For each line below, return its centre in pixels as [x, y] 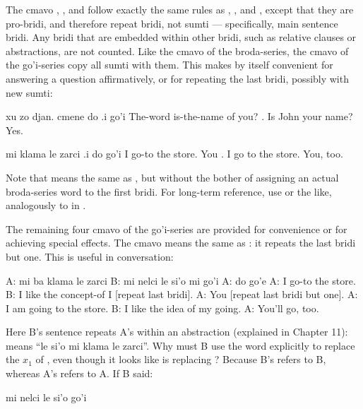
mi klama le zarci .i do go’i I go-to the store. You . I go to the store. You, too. [174, 154]
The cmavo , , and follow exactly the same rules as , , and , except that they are [180, 9]
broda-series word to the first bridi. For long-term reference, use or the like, [169, 191]
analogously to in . [46, 205]
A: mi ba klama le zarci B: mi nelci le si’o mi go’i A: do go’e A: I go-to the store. [181, 280]
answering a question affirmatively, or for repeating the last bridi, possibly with [177, 78]
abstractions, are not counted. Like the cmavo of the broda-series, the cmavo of [177, 51]
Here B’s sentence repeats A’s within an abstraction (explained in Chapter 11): [177, 332]
